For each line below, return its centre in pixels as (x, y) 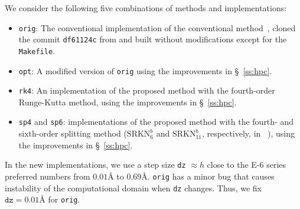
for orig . (64, 199)
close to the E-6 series (247, 165)
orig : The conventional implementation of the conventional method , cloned (157, 27)
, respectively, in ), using (248, 133)
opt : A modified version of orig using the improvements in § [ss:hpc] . (145, 70)
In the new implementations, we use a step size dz (95, 165)
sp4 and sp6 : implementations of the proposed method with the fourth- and (156, 122)
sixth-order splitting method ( (73, 133)
